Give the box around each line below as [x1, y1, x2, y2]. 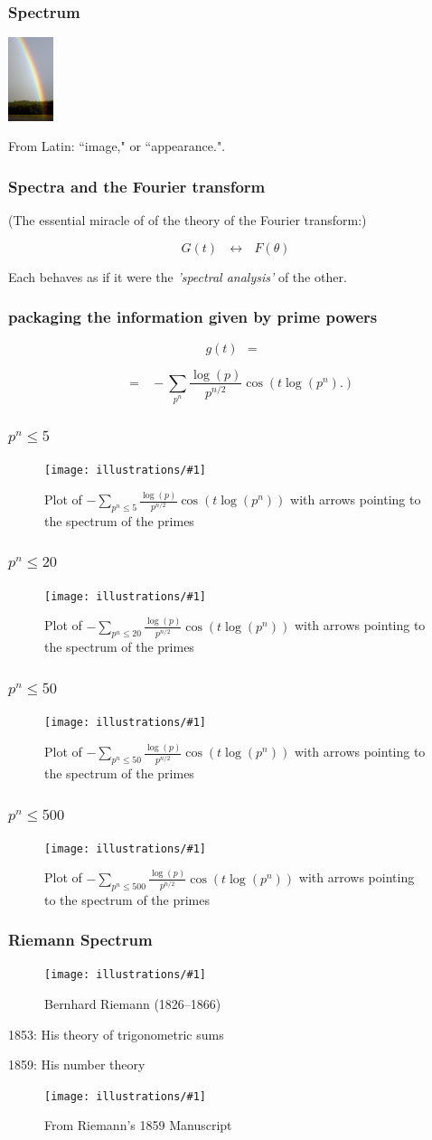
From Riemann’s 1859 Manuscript [44, 1116, 232, 1135]
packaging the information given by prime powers [8, 306, 378, 328]
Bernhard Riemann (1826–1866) [44, 994, 221, 1013]
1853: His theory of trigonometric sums [8, 1024, 224, 1043]
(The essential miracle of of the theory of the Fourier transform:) [8, 211, 367, 230]
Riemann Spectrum [8, 928, 153, 951]
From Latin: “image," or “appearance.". [8, 137, 226, 155]
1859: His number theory [8, 1055, 146, 1074]
